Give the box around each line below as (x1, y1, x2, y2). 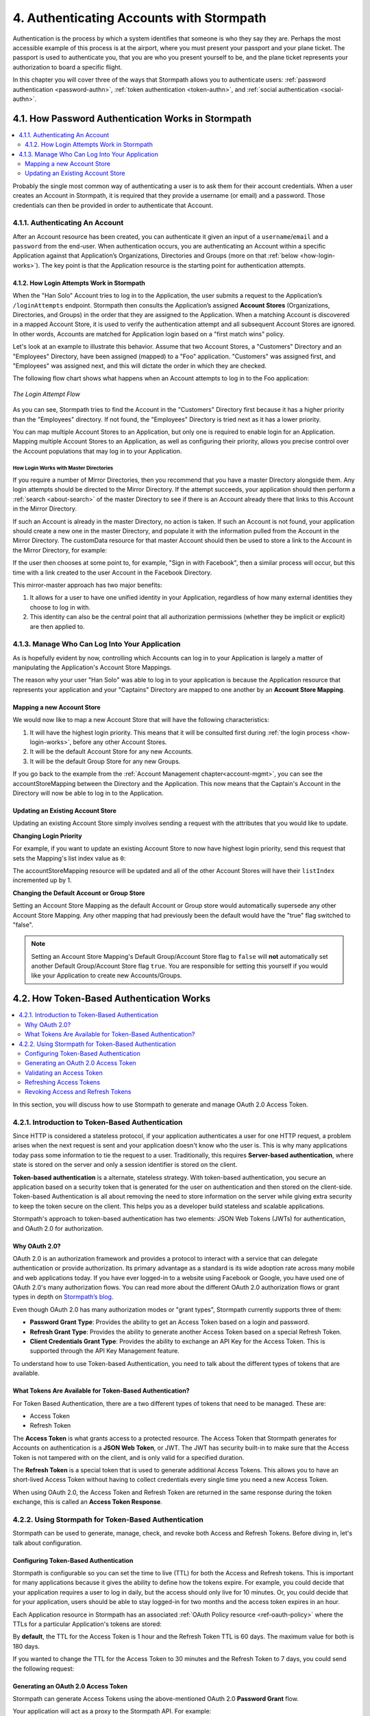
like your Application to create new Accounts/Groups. (31, 971, 182, 979)
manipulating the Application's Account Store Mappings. (12, 663, 172, 672)
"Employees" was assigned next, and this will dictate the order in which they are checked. (12, 361, 267, 370)
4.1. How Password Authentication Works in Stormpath (12, 113, 252, 124)
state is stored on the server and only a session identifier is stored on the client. (12, 1161, 238, 1169)
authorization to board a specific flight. (12, 62, 123, 71)
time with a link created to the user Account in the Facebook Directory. (12, 568, 212, 577)
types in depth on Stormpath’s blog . (12, 1292, 114, 1301)
